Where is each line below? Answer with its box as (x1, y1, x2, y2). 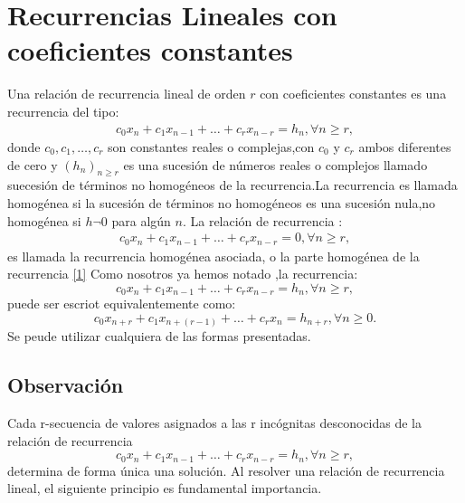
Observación (7, 371, 124, 399)
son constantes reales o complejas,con (108, 137, 315, 156)
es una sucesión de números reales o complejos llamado (123, 155, 428, 174)
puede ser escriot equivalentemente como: (7, 294, 236, 313)
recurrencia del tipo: (7, 101, 119, 120)
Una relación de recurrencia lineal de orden (7, 84, 246, 103)
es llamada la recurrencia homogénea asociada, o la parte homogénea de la (7, 246, 420, 265)
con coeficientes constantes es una (260, 84, 447, 103)
